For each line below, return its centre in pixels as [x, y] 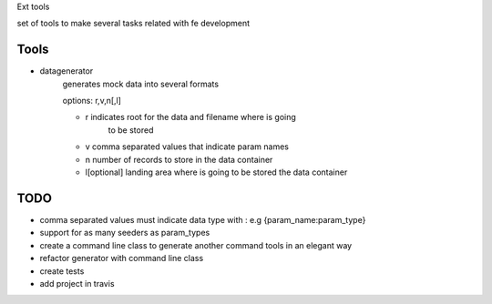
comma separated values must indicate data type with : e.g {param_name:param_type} [203, 219]
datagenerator [67, 71]
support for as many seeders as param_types [125, 233]
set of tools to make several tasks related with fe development [133, 24]
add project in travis [77, 283]
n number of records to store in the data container [179, 159]
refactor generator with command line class [122, 258]
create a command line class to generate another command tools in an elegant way [196, 245]
